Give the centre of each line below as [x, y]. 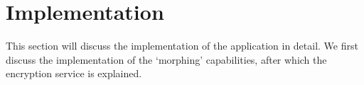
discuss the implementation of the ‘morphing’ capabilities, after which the [166, 59]
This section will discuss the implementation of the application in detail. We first [182, 46]
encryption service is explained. [74, 73]
